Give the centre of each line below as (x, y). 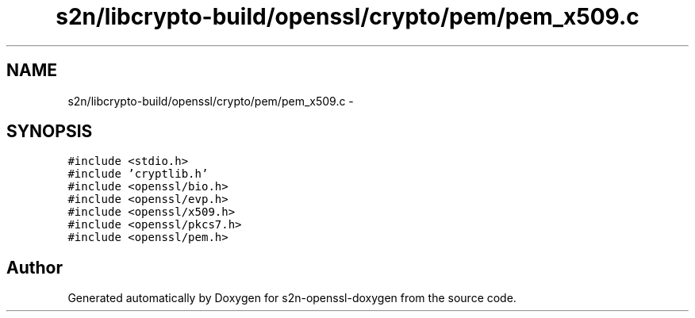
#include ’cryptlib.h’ (138, 174)
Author (35, 267)
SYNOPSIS (50, 132)
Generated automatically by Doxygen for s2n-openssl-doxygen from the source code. (292, 298)
